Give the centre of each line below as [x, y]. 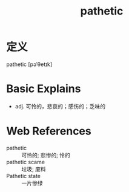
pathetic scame [26, 162]
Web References [49, 131]
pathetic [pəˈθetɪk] [29, 64]
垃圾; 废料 [34, 169]
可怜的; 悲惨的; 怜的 [46, 155]
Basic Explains [44, 89]
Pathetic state [24, 176]
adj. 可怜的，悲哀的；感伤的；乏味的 [60, 106]
